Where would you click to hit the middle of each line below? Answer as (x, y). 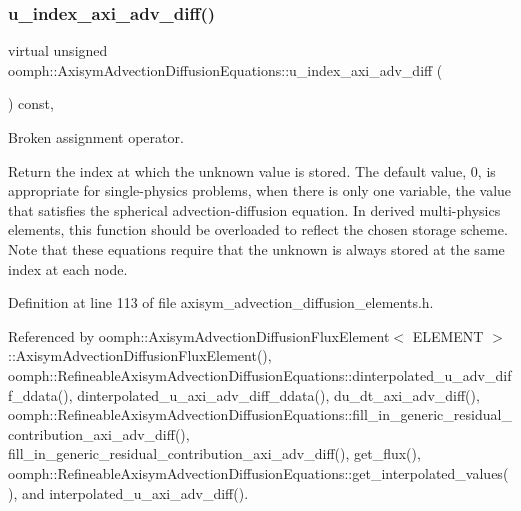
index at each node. (68, 268)
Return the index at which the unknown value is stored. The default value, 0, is (252, 170)
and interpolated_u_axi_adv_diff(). (135, 492)
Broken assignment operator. (96, 137)
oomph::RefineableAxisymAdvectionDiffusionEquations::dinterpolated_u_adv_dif (260, 374)
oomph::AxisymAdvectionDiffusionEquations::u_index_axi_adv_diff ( (225, 69)
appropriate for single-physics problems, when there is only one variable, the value (260, 190)
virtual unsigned (58, 50)
